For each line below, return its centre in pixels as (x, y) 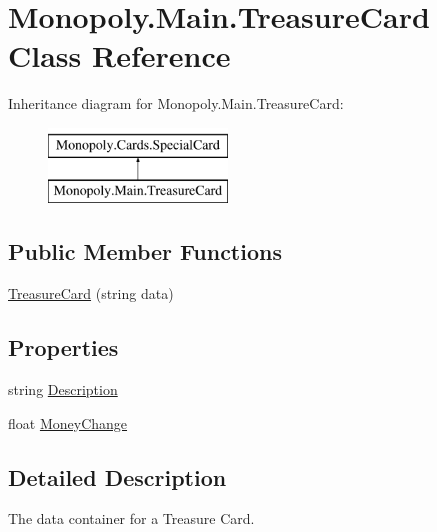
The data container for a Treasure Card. (131, 518)
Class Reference (119, 55)
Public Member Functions (145, 251)
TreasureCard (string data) (91, 293)
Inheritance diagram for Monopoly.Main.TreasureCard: (176, 103)
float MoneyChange (68, 422)
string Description (63, 389)
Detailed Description (117, 476)
